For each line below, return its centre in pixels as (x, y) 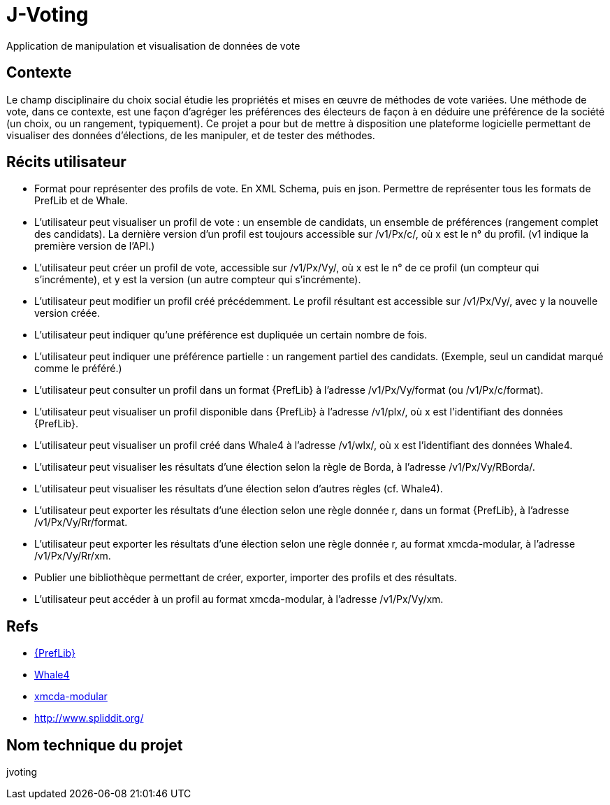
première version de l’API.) (95, 246)
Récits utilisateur (66, 162)
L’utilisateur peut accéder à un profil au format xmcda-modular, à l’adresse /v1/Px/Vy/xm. (239, 599)
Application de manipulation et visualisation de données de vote (153, 45)
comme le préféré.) (78, 369)
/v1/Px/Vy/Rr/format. (81, 522)
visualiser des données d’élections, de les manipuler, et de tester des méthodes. (191, 135)
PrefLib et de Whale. (81, 201)
